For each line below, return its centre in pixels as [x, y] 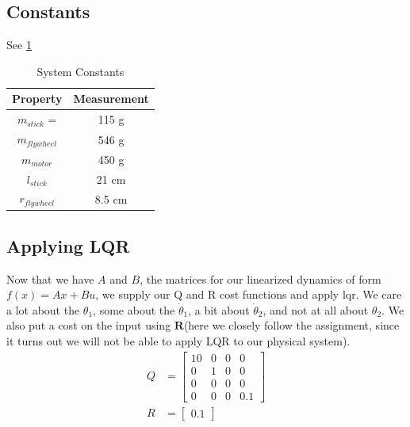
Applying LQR [68, 245]
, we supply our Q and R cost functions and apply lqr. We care [249, 294]
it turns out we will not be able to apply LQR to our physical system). [178, 341]
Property [37, 99]
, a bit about [219, 309]
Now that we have [50, 278]
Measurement [111, 99]
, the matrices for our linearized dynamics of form [261, 278]
